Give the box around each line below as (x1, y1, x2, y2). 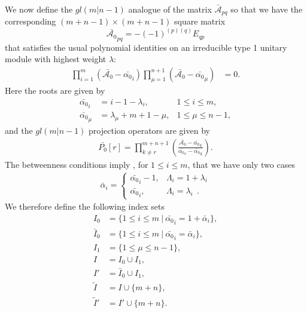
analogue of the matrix (128, 3, 212, 15)
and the (5, 124, 33, 137)
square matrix (174, 15, 226, 27)
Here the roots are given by (5, 84, 105, 96)
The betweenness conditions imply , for (5, 158, 148, 170)
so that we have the (230, 3, 303, 15)
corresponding (5, 15, 56, 27)
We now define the (5, 3, 73, 15)
